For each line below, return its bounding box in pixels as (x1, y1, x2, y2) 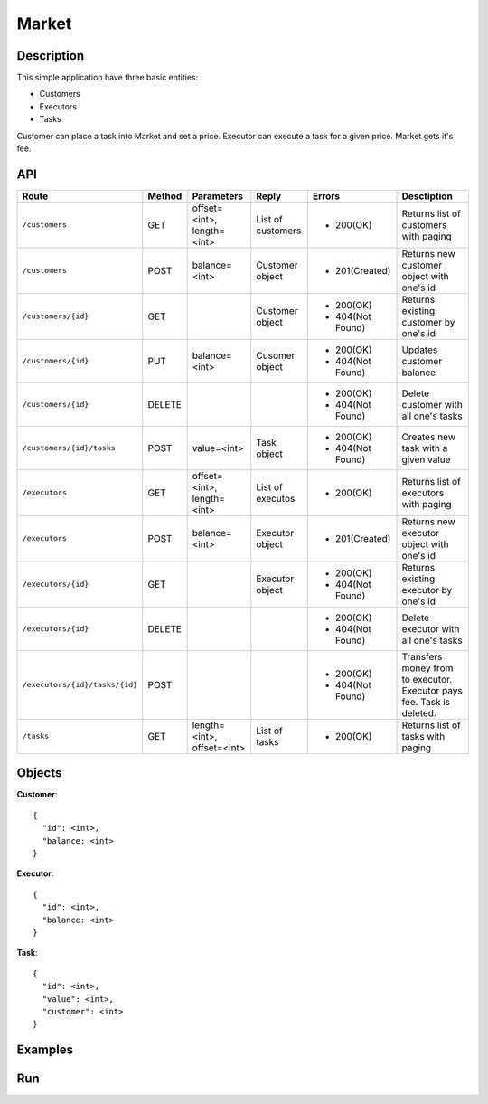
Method (147, 190, 183, 203)
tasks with (401, 730, 446, 742)
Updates (401, 344, 438, 356)
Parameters (192, 190, 244, 203)
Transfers (401, 650, 443, 663)
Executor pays (401, 684, 463, 696)
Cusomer (256, 349, 296, 362)
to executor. (401, 673, 453, 685)
